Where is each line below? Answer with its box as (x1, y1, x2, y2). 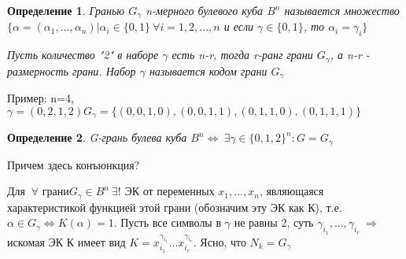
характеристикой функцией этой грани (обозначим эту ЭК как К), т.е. (7, 198, 342, 215)
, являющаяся (259, 183, 324, 199)
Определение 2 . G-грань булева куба (7, 129, 187, 146)
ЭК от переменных (124, 183, 215, 199)
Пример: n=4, (7, 90, 74, 106)
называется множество (284, 2, 400, 18)
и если (223, 18, 254, 35)
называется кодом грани (149, 62, 268, 79)
